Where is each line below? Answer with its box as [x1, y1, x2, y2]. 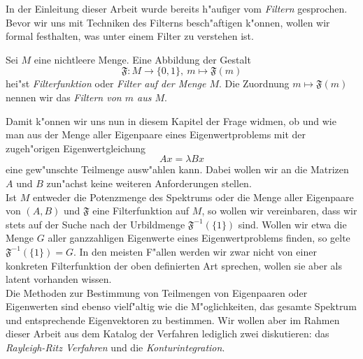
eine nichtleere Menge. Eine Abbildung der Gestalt [34, 52, 251, 66]
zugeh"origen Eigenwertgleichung [6, 140, 145, 155]
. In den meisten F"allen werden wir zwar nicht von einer [73, 244, 317, 258]
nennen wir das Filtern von [6, 89, 122, 104]
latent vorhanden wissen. [6, 272, 112, 286]
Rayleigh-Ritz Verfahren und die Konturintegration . [6, 340, 225, 355]
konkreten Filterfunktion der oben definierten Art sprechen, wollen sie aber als [6, 258, 343, 272]
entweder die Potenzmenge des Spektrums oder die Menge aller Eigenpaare [32, 189, 354, 204]
